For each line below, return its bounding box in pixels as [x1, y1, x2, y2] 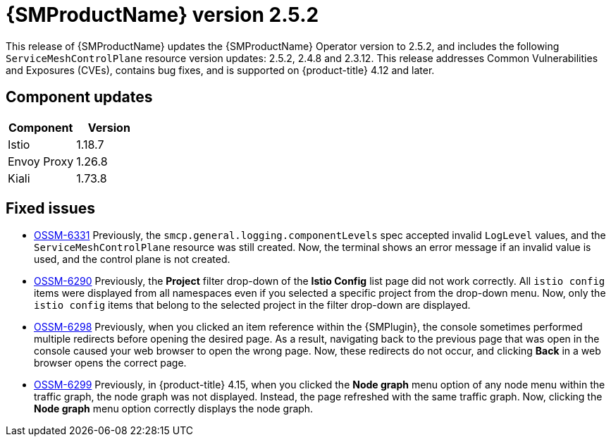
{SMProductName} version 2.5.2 [6, 3, 319, 27]
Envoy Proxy [8, 154, 74, 168]
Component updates [6, 88, 153, 106]
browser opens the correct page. [34, 357, 187, 369]
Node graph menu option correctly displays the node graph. [34, 403, 314, 415]
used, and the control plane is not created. [34, 253, 230, 266]
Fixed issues [6, 199, 96, 218]
